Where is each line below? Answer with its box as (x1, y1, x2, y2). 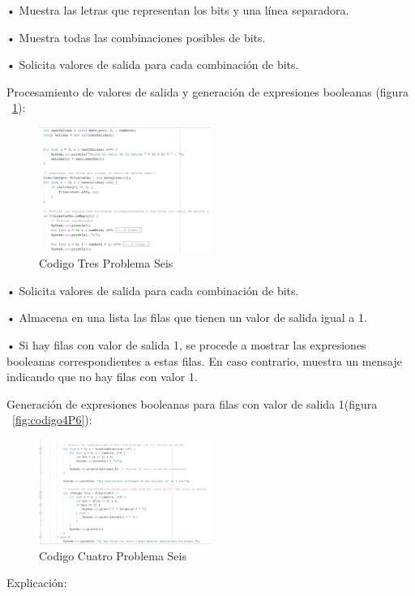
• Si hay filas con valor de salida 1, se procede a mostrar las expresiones (6, 337, 366, 354)
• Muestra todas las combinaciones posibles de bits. (6, 28, 266, 45)
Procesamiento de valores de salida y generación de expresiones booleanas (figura (6, 83, 409, 100)
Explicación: (6, 574, 67, 591)
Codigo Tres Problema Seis (39, 255, 173, 272)
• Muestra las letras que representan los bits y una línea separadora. (6, 2, 349, 18)
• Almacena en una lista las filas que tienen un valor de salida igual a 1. (6, 309, 367, 326)
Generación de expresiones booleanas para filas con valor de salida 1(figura (6, 395, 378, 412)
